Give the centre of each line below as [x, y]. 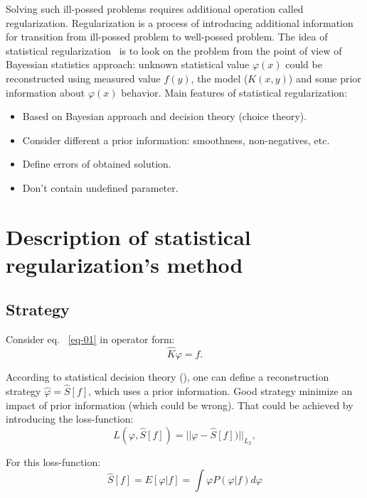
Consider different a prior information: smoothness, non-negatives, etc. [176, 140]
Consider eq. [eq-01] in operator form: [90, 339]
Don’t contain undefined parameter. [100, 187]
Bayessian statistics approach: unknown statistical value [128, 64]
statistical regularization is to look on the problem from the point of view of [174, 50]
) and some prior [325, 78]
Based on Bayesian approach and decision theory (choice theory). [165, 116]
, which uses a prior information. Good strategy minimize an [220, 390]
